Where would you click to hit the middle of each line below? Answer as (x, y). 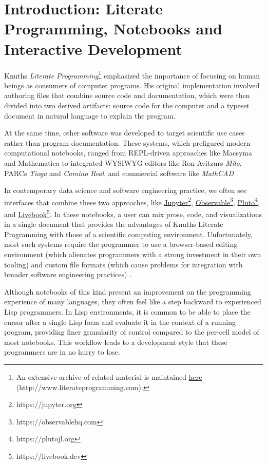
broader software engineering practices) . (68, 274)
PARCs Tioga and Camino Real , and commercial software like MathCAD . (121, 173)
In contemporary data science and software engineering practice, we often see (126, 190)
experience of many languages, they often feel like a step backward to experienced (133, 302)
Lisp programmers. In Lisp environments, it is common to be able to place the (127, 311)
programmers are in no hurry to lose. (62, 352)
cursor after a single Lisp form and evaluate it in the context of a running (120, 322)
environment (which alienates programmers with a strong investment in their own (133, 254)
